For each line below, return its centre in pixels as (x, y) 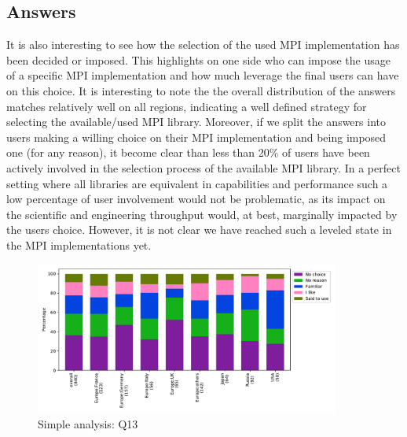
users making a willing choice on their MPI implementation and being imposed (196, 137)
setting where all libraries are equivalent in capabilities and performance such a (197, 183)
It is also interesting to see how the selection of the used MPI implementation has (203, 44)
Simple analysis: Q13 (88, 424)
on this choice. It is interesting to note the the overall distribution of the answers (201, 90)
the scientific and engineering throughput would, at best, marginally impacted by (202, 214)
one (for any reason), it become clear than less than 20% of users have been (188, 152)
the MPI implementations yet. (79, 244)
